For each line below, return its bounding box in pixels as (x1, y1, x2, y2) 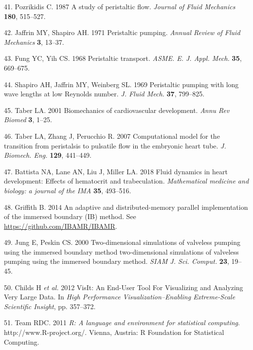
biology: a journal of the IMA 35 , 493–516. (4, 185, 131, 195)
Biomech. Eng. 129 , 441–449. (4, 150, 91, 160)
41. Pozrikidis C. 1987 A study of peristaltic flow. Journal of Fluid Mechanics (4, 1, 235, 11)
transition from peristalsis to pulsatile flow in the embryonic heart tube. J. (4, 140, 226, 150)
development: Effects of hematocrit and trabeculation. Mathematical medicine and (4, 176, 249, 186)
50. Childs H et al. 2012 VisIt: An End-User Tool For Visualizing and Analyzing (4, 282, 243, 292)
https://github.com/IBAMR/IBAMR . (4, 221, 117, 231)
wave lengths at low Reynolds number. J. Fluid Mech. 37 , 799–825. (4, 89, 205, 99)
